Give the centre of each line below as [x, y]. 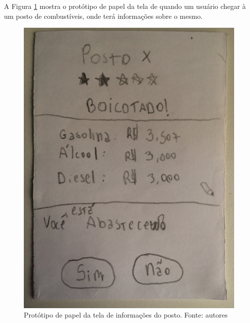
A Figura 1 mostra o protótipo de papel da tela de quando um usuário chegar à [125, 6]
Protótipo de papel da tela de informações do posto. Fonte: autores [126, 315]
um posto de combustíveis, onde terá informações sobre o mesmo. [103, 16]
